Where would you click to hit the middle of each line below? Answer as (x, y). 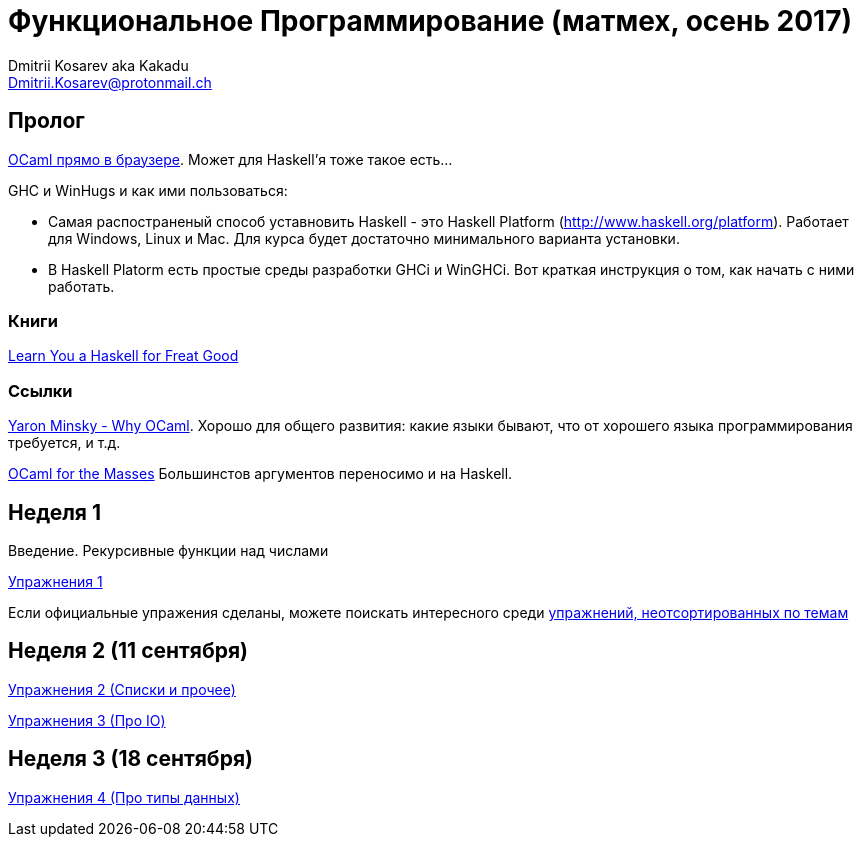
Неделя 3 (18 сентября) (130, 759)
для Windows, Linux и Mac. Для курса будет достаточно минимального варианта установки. (364, 238)
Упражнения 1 (55, 581)
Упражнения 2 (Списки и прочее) (122, 689)
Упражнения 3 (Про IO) (87, 720)
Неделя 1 (55, 512)
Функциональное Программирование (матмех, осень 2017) (430, 21)
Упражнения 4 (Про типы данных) (124, 797)
